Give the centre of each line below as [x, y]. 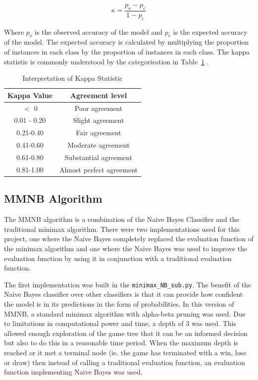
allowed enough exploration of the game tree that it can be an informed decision [126, 333]
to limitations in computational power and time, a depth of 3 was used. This [120, 323]
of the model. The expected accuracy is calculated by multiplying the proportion [127, 42]
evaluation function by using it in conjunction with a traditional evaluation [118, 258]
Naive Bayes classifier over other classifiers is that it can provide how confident [124, 294]
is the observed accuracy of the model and [99, 31]
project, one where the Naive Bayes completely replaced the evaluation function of [129, 239]
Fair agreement [99, 133]
